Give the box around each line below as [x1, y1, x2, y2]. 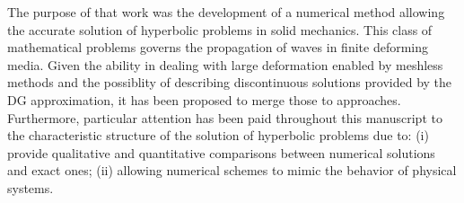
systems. [7, 178, 54, 197]
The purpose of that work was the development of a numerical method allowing [7, 3, 445, 21]
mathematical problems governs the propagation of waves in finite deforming [7, 38, 428, 57]
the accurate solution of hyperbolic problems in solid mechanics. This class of [7, 20, 433, 39]
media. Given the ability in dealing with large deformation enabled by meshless [7, 55, 443, 74]
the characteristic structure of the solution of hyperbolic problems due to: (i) [7, 126, 429, 145]
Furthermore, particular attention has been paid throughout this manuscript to [7, 108, 442, 127]
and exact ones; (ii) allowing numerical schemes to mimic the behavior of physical [7, 161, 457, 180]
